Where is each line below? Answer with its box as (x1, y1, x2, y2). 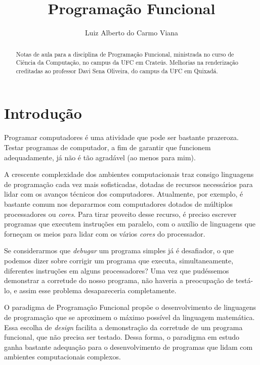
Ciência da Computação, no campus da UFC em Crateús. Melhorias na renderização (16, 58, 238, 67)
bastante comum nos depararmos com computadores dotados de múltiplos (4, 198, 233, 209)
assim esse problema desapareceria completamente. (19, 285, 177, 295)
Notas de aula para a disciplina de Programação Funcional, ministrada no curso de (16, 50, 234, 58)
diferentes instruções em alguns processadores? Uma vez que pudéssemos (4, 265, 229, 276)
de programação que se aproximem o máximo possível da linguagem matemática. (4, 311, 255, 322)
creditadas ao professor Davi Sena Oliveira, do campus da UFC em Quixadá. (16, 66, 218, 75)
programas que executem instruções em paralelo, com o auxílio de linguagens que (4, 218, 256, 229)
